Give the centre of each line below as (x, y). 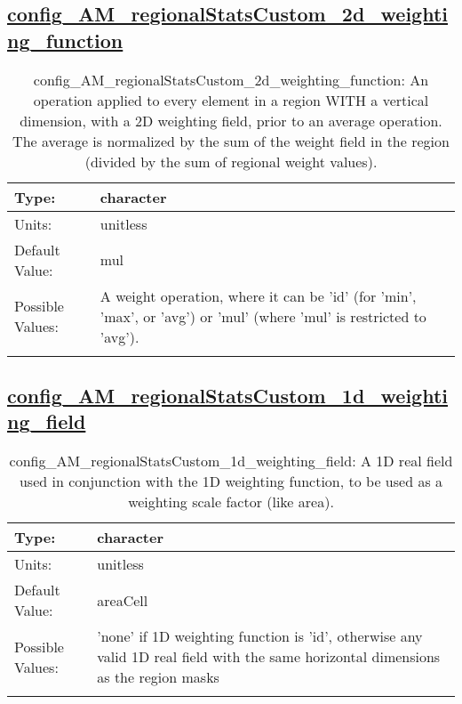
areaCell (123, 600)
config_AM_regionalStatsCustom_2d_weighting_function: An (231, 79)
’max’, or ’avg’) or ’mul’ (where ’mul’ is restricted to (263, 316)
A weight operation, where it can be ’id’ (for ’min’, (258, 295)
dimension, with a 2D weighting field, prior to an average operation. (231, 120)
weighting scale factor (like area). (231, 502)
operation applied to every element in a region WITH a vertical (231, 100)
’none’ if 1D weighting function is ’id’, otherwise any (260, 636)
